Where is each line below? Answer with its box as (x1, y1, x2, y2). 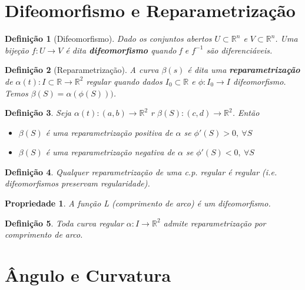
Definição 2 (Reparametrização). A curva (5, 64, 159, 76)
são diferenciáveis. (206, 44, 273, 56)
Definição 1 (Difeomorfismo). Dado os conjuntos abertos (5, 32, 212, 45)
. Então (232, 106, 260, 119)
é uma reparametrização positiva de (45, 126, 173, 138)
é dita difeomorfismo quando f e (65, 44, 189, 56)
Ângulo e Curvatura (5, 263, 171, 287)
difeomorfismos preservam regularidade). (5, 177, 150, 189)
